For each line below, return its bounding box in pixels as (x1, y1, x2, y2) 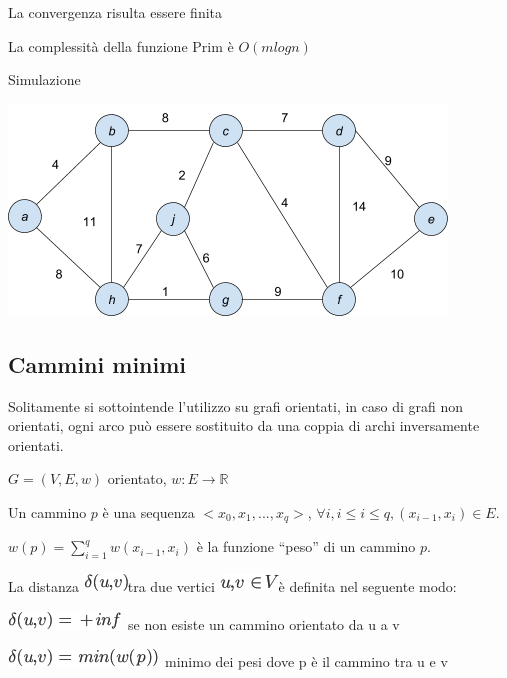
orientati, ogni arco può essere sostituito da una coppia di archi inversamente (8, 415, 480, 436)
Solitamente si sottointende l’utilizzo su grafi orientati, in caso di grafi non (8, 395, 464, 416)
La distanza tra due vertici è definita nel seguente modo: (8, 576, 457, 597)
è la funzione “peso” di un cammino (196, 536, 416, 557)
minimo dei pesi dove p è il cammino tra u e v (164, 651, 448, 672)
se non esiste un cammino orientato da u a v (127, 613, 400, 634)
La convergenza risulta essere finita (8, 2, 223, 22)
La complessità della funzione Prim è (8, 35, 234, 56)
